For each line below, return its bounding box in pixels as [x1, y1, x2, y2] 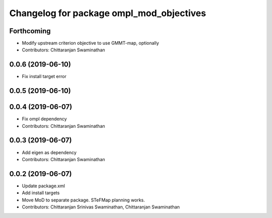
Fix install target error [22, 74, 66, 80]
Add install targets [22, 190, 60, 196]
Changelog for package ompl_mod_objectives [9, 8, 207, 19]
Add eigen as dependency [22, 149, 77, 156]
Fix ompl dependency [22, 116, 67, 122]
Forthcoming [9, 27, 51, 35]
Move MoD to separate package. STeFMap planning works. [22, 197, 145, 203]
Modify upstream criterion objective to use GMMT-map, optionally [22, 40, 159, 46]
